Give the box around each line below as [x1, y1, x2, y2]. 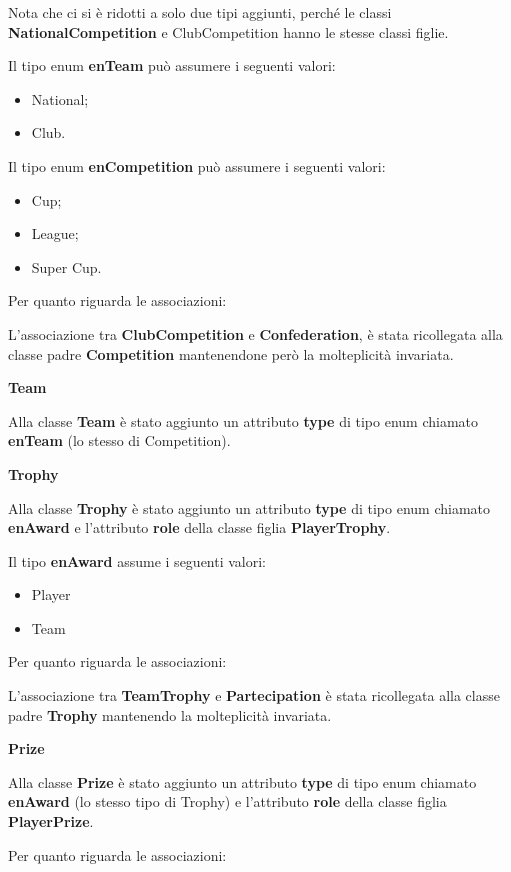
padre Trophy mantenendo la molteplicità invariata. [8, 704, 332, 725]
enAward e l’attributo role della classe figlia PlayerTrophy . [8, 517, 391, 538]
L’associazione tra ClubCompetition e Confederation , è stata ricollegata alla [8, 323, 503, 344]
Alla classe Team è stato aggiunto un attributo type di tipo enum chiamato [8, 410, 479, 431]
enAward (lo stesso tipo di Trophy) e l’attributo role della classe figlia [8, 791, 447, 812]
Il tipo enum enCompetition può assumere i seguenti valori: [8, 155, 386, 176]
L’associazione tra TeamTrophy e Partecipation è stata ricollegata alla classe [8, 685, 500, 706]
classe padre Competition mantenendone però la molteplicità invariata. [8, 343, 454, 364]
